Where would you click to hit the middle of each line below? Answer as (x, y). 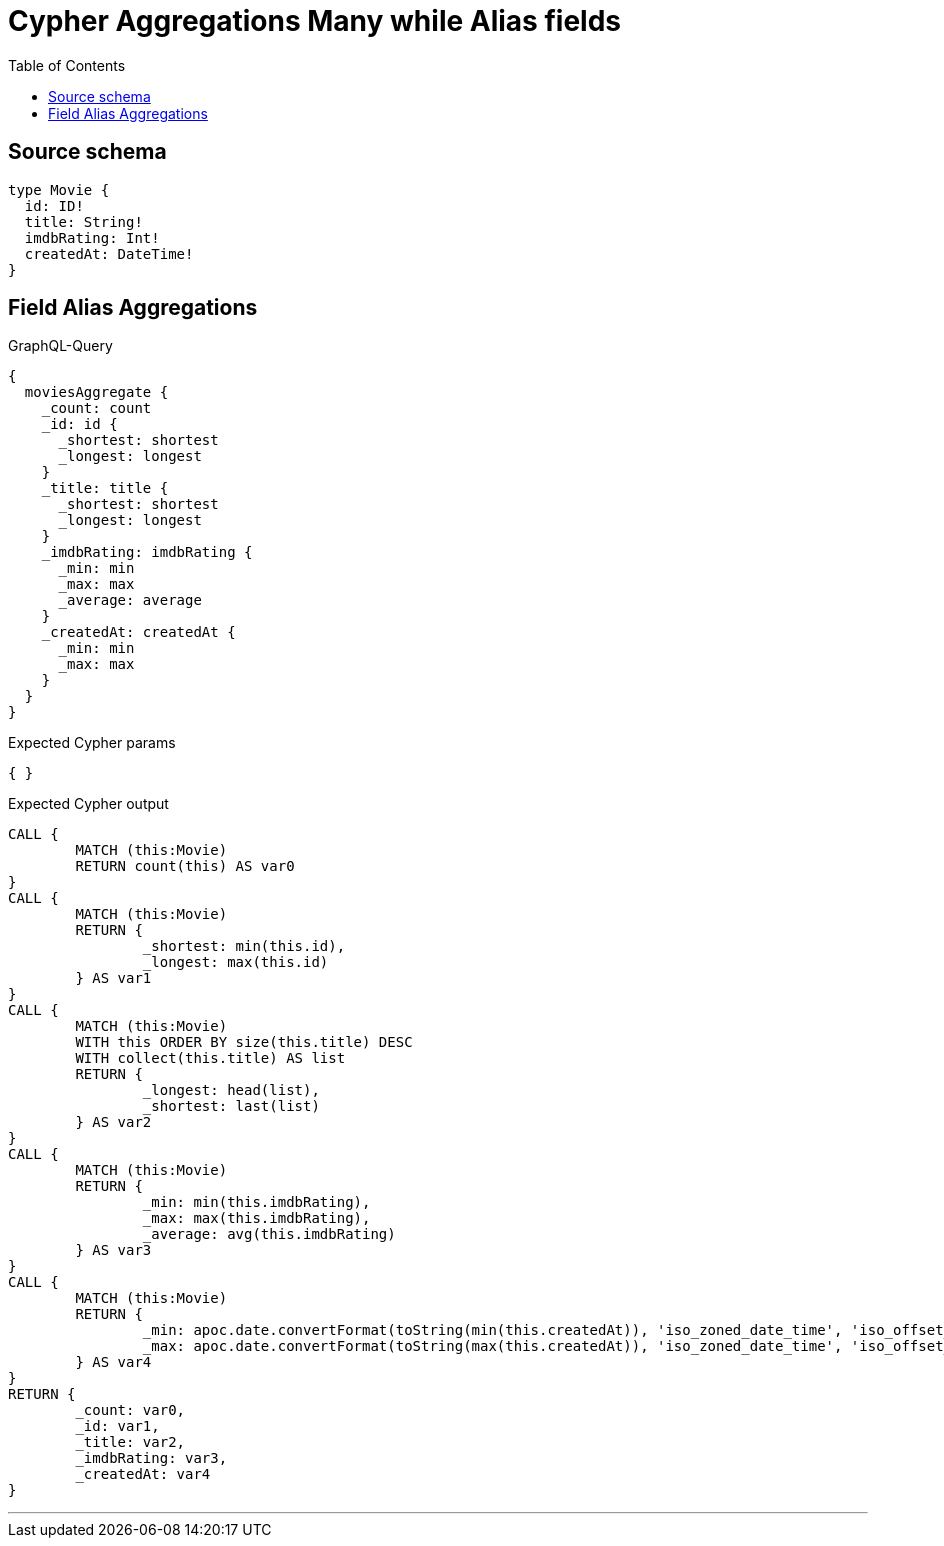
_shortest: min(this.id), (244, 946)
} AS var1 (113, 978)
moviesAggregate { (96, 392)
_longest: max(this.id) (235, 962)
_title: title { (105, 488)
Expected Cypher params (92, 743)
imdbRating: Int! (92, 237)
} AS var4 (113, 1362)
